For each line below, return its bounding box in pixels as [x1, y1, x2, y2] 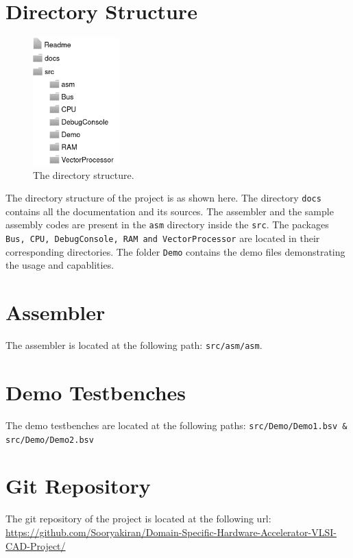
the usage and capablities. [5, 258, 114, 272]
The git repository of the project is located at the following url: [5, 511, 271, 526]
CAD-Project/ [5, 538, 66, 553]
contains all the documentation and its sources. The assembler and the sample [5, 204, 334, 218]
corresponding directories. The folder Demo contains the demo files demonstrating [5, 244, 345, 258]
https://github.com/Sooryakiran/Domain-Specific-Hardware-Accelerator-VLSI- [5, 524, 337, 539]
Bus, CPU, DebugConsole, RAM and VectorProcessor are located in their [5, 231, 320, 245]
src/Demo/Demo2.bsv [5, 435, 94, 445]
